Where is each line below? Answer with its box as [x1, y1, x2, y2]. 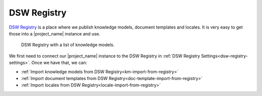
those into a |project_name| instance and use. [9, 31, 100, 36]
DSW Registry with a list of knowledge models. [21, 42, 115, 48]
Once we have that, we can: [32, 60, 87, 65]
